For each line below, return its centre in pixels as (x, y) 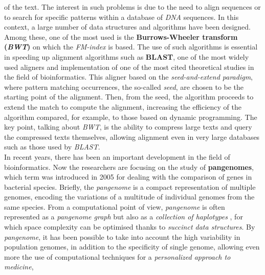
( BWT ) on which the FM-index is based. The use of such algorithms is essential (131, 47)
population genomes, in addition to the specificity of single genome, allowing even (132, 247)
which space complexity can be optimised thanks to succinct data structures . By (130, 227)
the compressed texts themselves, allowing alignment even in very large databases (132, 136)
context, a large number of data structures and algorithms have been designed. (127, 27)
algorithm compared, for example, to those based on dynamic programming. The (131, 117)
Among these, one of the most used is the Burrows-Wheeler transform (121, 36)
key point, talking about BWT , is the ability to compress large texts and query (128, 127)
